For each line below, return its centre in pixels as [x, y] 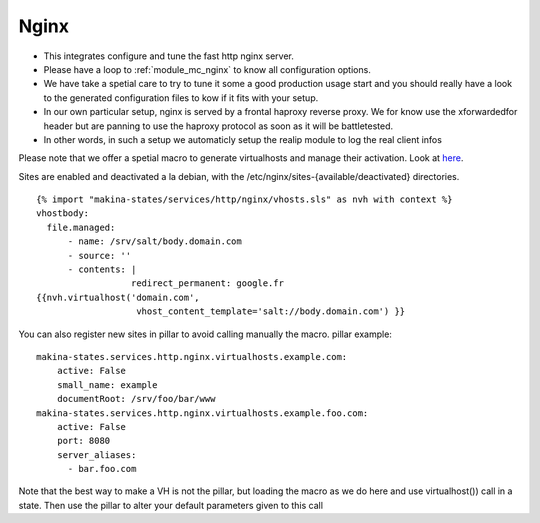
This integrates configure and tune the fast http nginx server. [169, 56]
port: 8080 [83, 441]
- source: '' [99, 255]
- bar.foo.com [102, 469]
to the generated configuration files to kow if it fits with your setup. [181, 97]
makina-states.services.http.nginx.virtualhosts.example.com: [192, 356]
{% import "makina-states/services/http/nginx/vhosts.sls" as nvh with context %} [244, 199]
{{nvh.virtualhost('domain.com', [118, 297]
